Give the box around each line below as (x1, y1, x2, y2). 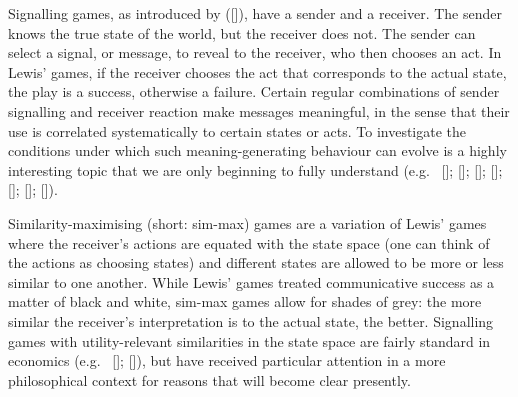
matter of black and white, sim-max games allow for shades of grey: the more (8, 291, 482, 312)
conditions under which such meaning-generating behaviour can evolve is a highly (8, 140, 507, 161)
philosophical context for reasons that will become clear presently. (8, 369, 411, 390)
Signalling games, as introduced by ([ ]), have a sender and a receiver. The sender (8, 3, 503, 23)
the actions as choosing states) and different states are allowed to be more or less (8, 252, 504, 273)
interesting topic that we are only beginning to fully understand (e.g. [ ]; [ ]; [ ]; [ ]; (8, 159, 503, 180)
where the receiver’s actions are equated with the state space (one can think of (8, 232, 490, 253)
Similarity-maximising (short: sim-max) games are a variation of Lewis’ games (8, 212, 487, 233)
